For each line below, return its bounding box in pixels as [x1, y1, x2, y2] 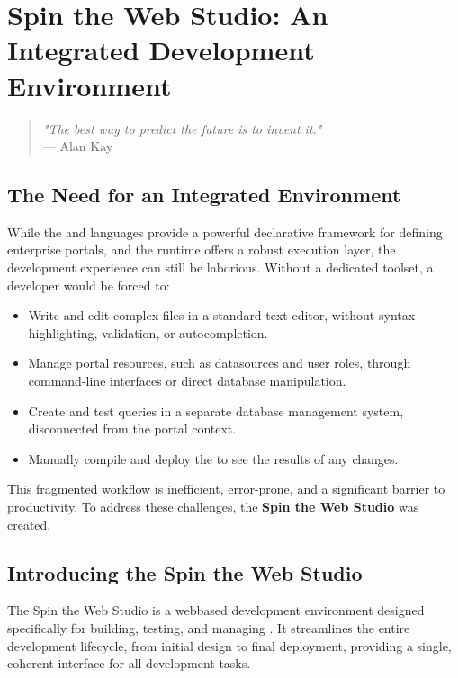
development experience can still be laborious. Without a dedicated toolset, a [7, 258, 434, 277]
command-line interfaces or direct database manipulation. [28, 371, 346, 390]
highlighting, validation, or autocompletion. [28, 323, 268, 342]
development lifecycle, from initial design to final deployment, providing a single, [7, 636, 452, 655]
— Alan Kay [42, 137, 113, 156]
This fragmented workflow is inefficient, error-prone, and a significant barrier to [7, 479, 445, 498]
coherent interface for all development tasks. [7, 654, 251, 673]
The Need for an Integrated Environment [7, 181, 401, 209]
